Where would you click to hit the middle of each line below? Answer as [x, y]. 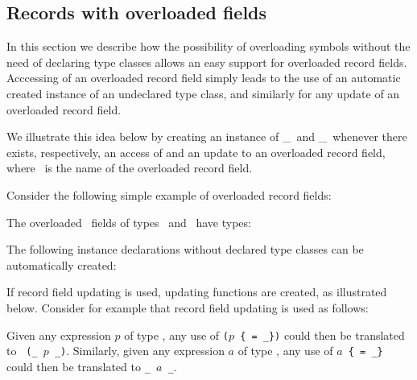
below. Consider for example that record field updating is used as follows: [188, 307]
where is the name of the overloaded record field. [130, 168]
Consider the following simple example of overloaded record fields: [169, 194]
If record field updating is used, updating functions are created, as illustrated [197, 292]
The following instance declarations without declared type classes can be [185, 249]
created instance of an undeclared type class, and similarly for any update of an [203, 93]
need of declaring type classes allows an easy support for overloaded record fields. [207, 62]
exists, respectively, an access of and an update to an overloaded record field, [196, 152]
